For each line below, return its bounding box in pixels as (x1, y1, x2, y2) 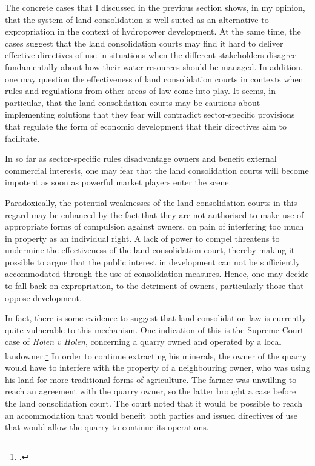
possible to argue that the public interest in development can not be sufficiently (5, 255, 300, 268)
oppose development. (5, 291, 82, 304)
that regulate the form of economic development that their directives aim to (5, 119, 287, 132)
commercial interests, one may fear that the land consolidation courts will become (5, 164, 309, 176)
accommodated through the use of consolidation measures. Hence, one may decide (5, 267, 309, 280)
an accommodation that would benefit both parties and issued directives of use (5, 408, 298, 421)
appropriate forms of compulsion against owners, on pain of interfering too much (5, 220, 304, 233)
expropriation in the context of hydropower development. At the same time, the (5, 25, 301, 38)
